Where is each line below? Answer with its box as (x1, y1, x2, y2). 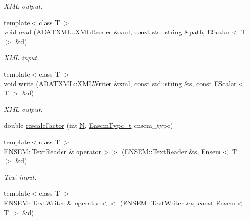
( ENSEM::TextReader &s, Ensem (122, 146, 221, 156)
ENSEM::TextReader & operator (4, 146, 102, 156)
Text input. (4, 172, 37, 182)
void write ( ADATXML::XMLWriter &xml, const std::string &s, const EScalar (4, 78, 237, 88)
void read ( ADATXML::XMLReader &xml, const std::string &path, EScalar (4, 27, 230, 37)
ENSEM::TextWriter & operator (4, 197, 100, 207)
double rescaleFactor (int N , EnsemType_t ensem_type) (4, 120, 173, 130)
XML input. (4, 52, 39, 63)
